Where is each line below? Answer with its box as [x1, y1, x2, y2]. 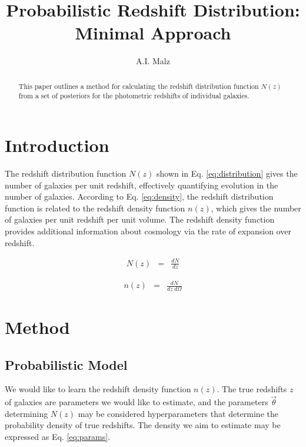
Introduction [5, 133, 109, 157]
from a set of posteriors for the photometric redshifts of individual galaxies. [18, 91, 250, 101]
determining [5, 407, 48, 419]
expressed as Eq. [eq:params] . [5, 431, 111, 443]
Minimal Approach [75, 21, 231, 45]
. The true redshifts [217, 383, 287, 395]
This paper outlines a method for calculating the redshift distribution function [18, 81, 259, 91]
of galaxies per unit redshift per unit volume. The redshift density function [5, 213, 275, 226]
